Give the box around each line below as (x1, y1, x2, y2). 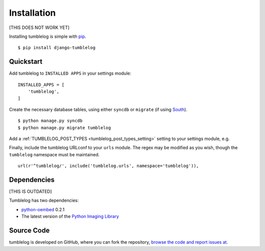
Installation (9, 7, 56, 18)
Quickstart (9, 57, 43, 66)
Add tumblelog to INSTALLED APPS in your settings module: (9, 70, 132, 76)
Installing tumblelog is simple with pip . (9, 33, 86, 39)
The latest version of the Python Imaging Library (21, 214, 119, 220)
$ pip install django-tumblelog (18, 45, 96, 51)
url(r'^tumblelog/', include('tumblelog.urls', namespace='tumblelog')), (18, 163, 199, 169)
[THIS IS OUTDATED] (9, 189, 52, 195)
